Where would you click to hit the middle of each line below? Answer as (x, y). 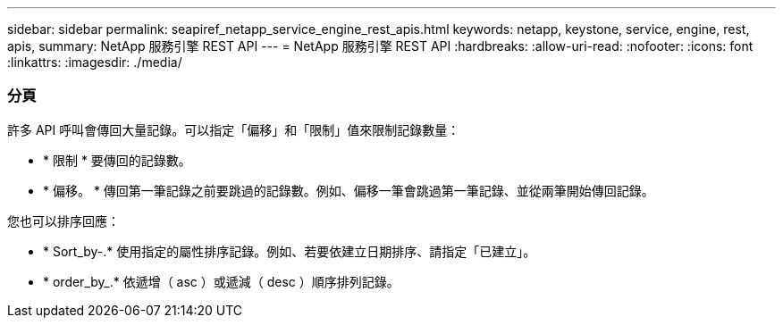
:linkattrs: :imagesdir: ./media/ (95, 62)
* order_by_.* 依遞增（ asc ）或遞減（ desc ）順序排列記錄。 (221, 281)
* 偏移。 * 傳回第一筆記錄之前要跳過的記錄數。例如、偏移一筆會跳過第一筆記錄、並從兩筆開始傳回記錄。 (349, 190)
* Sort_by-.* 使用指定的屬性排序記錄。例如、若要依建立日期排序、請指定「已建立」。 (290, 251)
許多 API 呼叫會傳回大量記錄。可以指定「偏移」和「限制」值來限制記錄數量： (234, 129)
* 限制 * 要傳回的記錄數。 (117, 160)
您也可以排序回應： (63, 221)
